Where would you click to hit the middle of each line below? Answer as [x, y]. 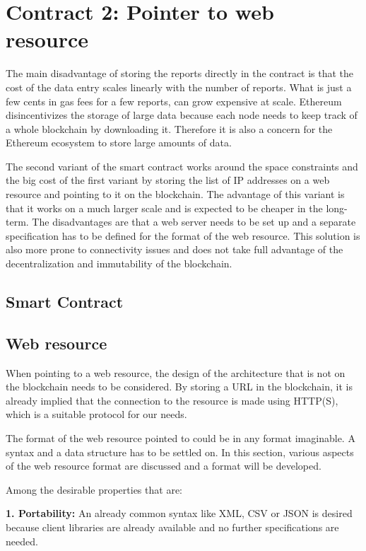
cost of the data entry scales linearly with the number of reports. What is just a [179, 87]
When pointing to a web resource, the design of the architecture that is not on [176, 372]
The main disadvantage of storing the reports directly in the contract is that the [180, 73]
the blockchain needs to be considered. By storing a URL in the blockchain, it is [179, 387]
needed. [22, 541]
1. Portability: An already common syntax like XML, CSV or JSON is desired [179, 513]
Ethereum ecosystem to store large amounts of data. [119, 143]
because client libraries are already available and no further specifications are [172, 527]
